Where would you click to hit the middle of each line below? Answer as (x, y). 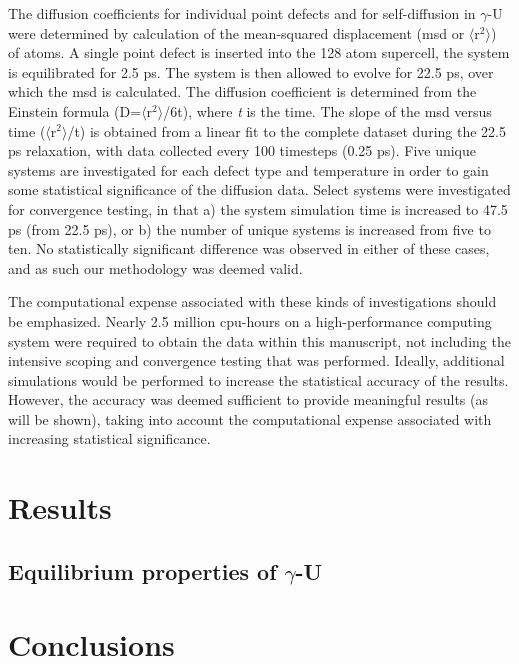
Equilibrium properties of (142, 570)
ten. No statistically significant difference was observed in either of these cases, (249, 248)
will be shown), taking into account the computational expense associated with (250, 418)
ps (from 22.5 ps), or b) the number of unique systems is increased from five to (249, 228)
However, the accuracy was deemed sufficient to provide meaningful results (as (248, 399)
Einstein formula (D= (75, 110)
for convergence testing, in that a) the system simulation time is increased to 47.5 (258, 208)
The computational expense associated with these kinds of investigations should (252, 301)
